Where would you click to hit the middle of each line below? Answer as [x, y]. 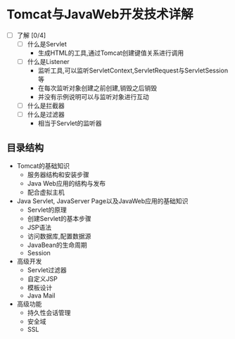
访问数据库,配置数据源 [59, 236]
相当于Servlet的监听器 [70, 123]
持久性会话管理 [49, 313]
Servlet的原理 [47, 210]
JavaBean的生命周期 [57, 245]
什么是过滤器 [46, 115]
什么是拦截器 [46, 105]
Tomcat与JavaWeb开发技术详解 [100, 14]
